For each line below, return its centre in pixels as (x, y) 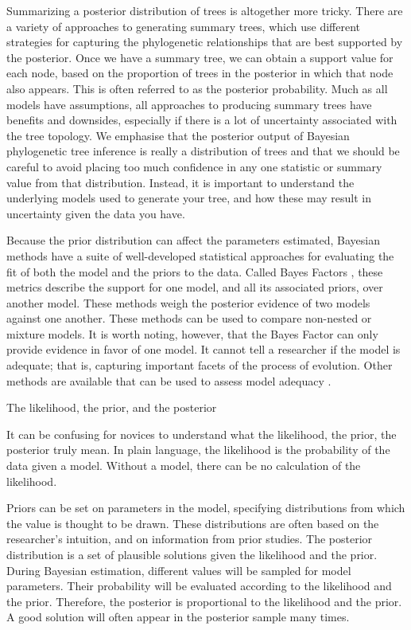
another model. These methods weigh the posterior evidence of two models (188, 302)
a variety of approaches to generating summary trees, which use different (184, 26)
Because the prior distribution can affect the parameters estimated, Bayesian (193, 240)
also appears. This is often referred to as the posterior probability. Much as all (197, 88)
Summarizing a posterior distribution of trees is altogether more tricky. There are (205, 10)
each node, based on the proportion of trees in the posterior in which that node (200, 73)
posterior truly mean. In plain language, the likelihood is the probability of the (198, 450)
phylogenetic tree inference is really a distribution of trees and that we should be (203, 151)
